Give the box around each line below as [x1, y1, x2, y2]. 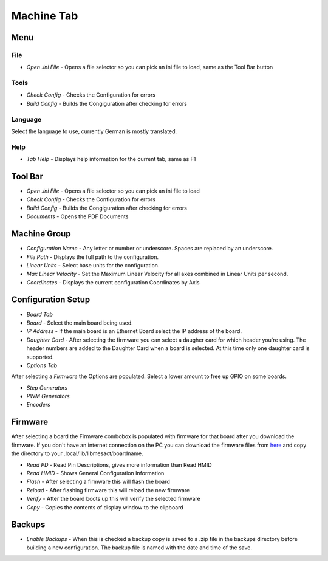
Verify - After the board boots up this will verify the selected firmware [26, 495, 200, 503]
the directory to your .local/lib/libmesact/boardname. [11, 450, 143, 457]
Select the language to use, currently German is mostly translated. [11, 128, 177, 135]
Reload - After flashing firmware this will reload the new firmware [26, 486, 190, 494]
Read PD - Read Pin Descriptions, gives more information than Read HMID [26, 461, 212, 468]
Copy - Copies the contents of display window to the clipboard [26, 503, 183, 511]
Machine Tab [11, 9, 78, 22]
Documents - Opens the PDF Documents [26, 213, 129, 220]
